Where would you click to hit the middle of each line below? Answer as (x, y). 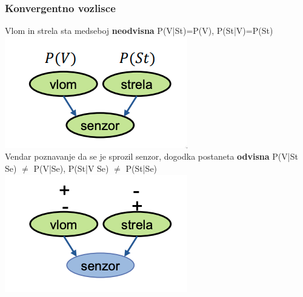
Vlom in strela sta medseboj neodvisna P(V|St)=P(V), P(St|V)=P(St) (139, 31)
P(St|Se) (142, 168)
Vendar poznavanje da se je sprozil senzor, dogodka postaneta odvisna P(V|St (151, 156)
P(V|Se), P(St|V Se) (71, 168)
